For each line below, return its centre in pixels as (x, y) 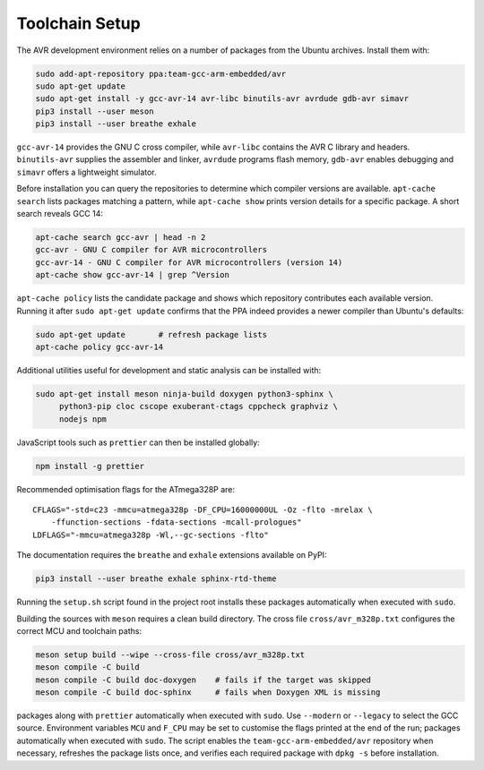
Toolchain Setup (78, 23)
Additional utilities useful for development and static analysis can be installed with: (169, 370)
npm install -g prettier (90, 466)
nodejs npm (83, 419)
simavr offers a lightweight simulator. (86, 172)
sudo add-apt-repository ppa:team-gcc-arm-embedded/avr (161, 73)
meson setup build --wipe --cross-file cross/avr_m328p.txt (170, 654)
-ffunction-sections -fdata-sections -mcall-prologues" (176, 522)
